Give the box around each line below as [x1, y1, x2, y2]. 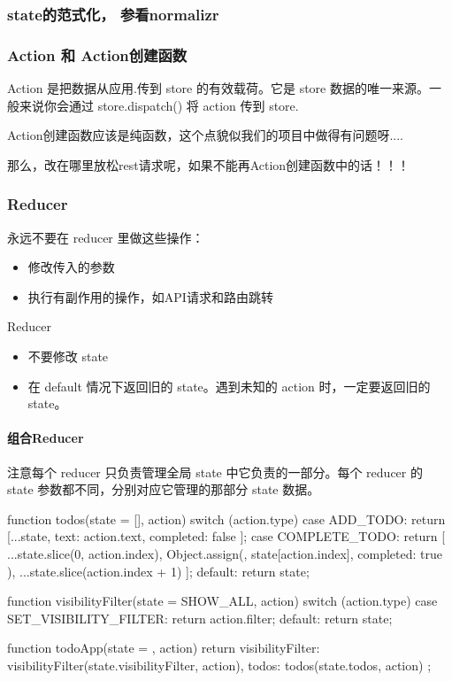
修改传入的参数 [27, 258, 115, 276]
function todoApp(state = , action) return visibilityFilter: [7, 638, 320, 657]
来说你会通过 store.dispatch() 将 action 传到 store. [19, 96, 299, 114]
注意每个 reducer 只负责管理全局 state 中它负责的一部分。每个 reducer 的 [7, 462, 423, 481]
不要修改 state [27, 347, 109, 366]
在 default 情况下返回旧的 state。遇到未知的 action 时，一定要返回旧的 [27, 376, 431, 395]
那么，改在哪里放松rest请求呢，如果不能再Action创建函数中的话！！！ [7, 155, 410, 174]
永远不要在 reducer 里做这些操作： [7, 228, 204, 246]
